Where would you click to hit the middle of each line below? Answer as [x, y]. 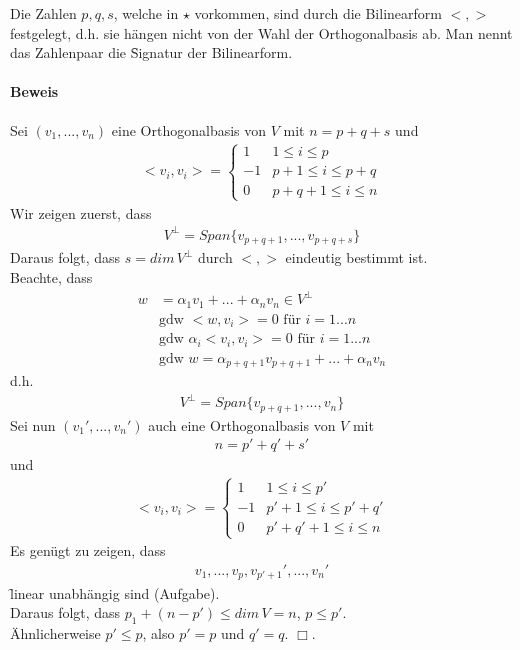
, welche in [146, 13]
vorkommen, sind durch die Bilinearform [318, 13]
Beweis [34, 91]
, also [158, 632]
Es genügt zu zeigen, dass [88, 550]
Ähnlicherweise [55, 632]
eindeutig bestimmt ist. [356, 257]
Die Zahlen [43, 13]
